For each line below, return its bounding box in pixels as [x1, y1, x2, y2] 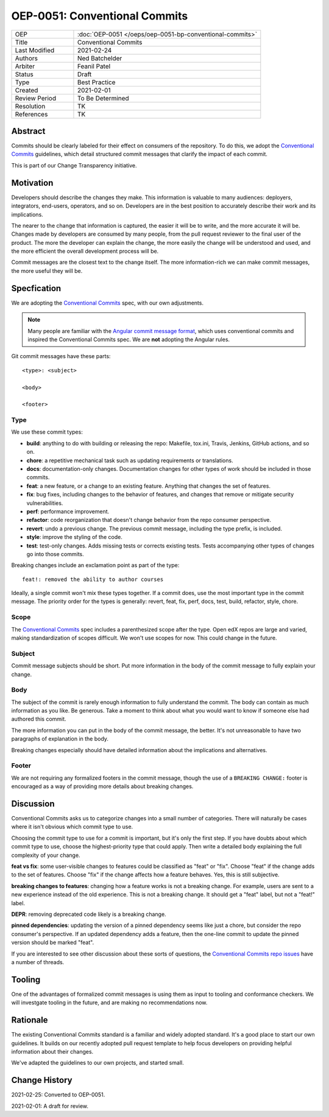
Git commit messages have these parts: [11, 353, 111, 360]
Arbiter [15, 62, 35, 70]
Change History [11, 1075, 73, 1085]
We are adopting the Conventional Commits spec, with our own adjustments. [11, 299, 204, 306]
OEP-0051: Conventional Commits [11, 9, 188, 23]
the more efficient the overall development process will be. [11, 247, 159, 255]
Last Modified [15, 46, 55, 54]
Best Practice [77, 78, 116, 86]
